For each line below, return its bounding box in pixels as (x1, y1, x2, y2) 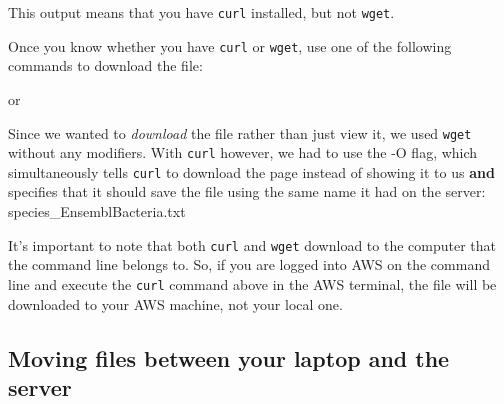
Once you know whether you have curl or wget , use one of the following (8, 35, 452, 56)
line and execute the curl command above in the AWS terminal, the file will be (8, 273, 497, 294)
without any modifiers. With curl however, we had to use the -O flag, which (8, 142, 478, 163)
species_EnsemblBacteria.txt (8, 201, 186, 222)
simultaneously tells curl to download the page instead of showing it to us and (8, 161, 495, 182)
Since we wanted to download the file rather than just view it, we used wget (8, 122, 472, 143)
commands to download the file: (8, 55, 203, 76)
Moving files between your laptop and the (8, 342, 450, 373)
